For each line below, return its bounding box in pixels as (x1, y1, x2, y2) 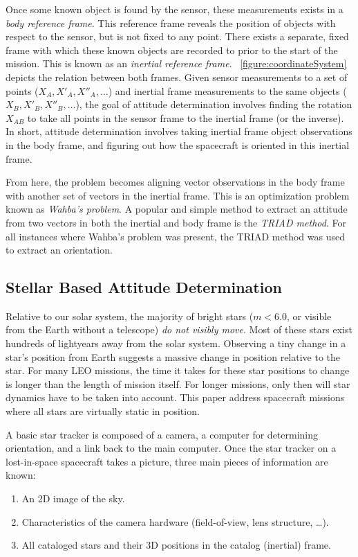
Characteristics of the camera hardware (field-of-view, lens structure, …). (21, 514, 329, 529)
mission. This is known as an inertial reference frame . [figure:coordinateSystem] (6, 56, 347, 71)
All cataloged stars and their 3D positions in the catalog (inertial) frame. (21, 538, 331, 552)
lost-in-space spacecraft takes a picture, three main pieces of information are (6, 454, 328, 468)
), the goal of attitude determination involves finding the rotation (75, 97, 352, 112)
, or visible (287, 308, 332, 323)
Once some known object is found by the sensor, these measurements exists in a (6, 2, 343, 16)
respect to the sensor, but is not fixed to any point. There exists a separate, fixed (6, 29, 349, 44)
